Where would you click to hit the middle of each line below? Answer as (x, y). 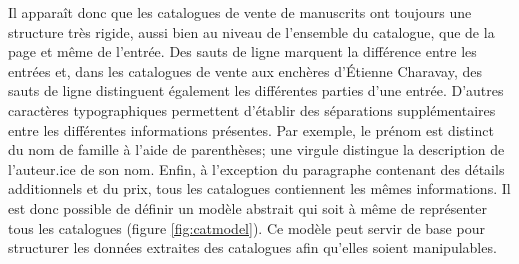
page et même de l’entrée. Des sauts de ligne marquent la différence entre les (242, 51)
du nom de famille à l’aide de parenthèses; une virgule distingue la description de (256, 149)
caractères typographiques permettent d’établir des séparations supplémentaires (252, 109)
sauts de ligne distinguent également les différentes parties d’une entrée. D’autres (256, 90)
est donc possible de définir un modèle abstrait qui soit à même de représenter (247, 207)
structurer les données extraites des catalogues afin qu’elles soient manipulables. (252, 247)
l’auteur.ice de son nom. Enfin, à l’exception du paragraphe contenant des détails (256, 168)
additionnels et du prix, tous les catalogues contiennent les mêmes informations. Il (259, 188)
